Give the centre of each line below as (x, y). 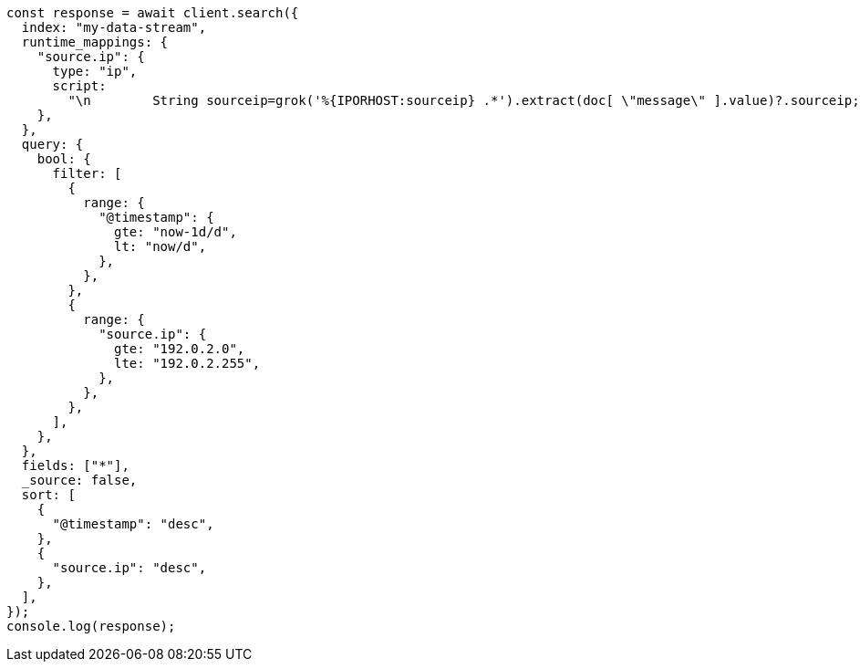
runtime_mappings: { (95, 42)
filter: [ (87, 173)
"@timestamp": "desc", (133, 524)
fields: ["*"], (75, 465)
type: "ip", (95, 71)
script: (79, 86)
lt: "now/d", (161, 246)
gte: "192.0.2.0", (180, 349)
